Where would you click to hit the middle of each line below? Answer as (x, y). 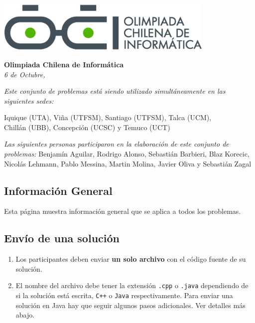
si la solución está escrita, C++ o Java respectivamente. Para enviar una (124, 295)
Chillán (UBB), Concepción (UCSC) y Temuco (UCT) (87, 127)
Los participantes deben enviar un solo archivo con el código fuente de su (131, 259)
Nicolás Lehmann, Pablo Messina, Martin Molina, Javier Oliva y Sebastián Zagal (128, 163)
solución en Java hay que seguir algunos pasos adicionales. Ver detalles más (130, 305)
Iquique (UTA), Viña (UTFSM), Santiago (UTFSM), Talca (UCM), (108, 117)
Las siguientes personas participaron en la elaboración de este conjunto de (117, 144)
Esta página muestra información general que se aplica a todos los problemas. (123, 211)
